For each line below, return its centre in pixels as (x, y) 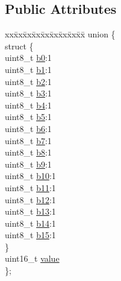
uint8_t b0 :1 (28, 58)
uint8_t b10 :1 (30, 176)
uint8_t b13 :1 (30, 211)
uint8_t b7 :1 (28, 140)
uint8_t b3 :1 (28, 93)
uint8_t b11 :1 (30, 187)
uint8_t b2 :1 (28, 81)
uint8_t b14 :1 (30, 223)
